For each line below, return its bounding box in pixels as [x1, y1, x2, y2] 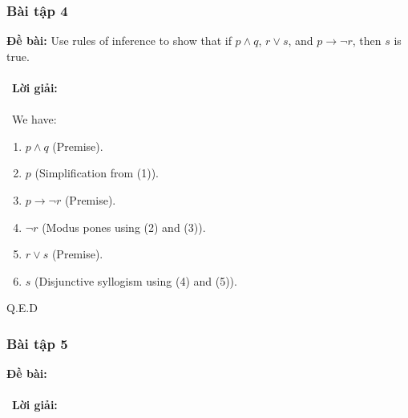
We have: [11, 111, 57, 128]
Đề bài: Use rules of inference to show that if [6, 32, 232, 49]
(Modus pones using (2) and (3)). [42, 218, 206, 235]
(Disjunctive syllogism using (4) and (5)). [34, 272, 237, 289]
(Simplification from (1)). [34, 164, 159, 181]
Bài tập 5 [6, 333, 68, 353]
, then [352, 32, 382, 49]
